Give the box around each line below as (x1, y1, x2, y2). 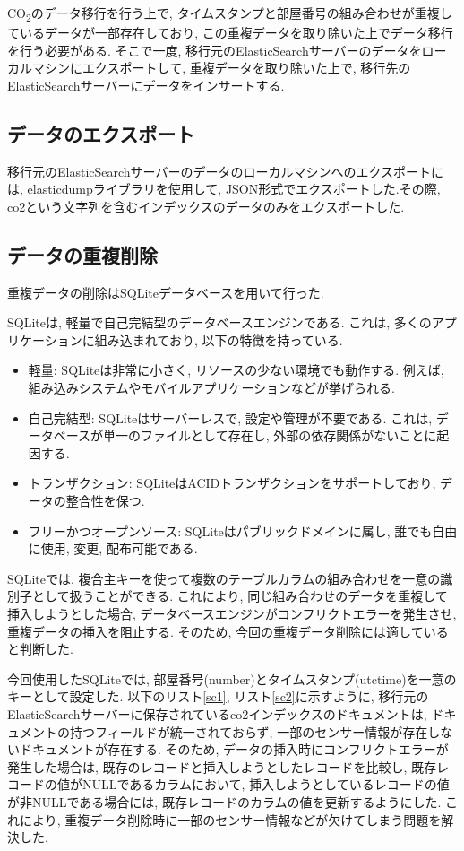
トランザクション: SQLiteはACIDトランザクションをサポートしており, (28, 473, 436, 492)
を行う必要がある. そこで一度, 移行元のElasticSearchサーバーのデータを (7, 40, 422, 59)
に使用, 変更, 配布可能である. (28, 539, 198, 558)
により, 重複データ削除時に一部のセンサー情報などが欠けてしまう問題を (19, 810, 442, 829)
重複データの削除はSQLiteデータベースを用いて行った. (7, 282, 324, 301)
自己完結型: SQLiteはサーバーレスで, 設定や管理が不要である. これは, (28, 408, 433, 427)
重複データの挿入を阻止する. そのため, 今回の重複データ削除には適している (7, 621, 449, 640)
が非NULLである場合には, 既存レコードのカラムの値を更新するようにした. (7, 792, 442, 811)
